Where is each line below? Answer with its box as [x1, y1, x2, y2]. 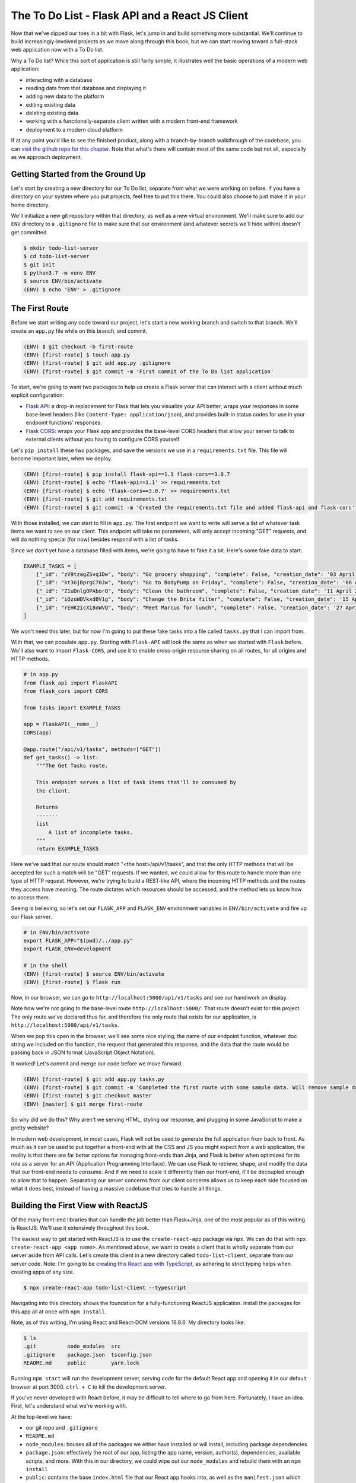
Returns [36, 804, 59, 811]
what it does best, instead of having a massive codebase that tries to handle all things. [11, 1185, 223, 1192]
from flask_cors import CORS [23, 688, 109, 694]
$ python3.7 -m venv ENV [23, 270, 96, 276]
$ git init [23, 261, 55, 268]
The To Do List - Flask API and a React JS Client [11, 9, 249, 22]
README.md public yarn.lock [23, 1360, 139, 1367]
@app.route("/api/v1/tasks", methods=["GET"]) [23, 746, 161, 753]
